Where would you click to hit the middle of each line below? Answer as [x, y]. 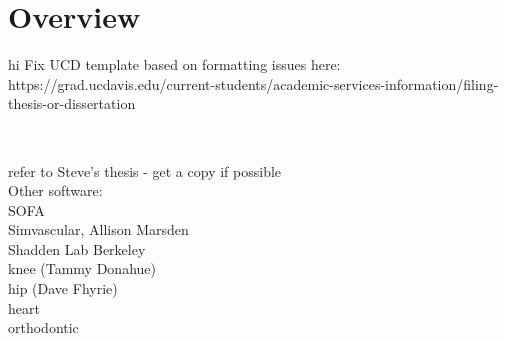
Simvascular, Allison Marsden [98, 229]
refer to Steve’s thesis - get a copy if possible [145, 170]
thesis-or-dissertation [72, 103]
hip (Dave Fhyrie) [63, 288]
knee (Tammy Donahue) [82, 268]
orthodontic [43, 327]
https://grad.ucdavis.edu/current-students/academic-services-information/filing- [253, 83]
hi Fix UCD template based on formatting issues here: [174, 64]
